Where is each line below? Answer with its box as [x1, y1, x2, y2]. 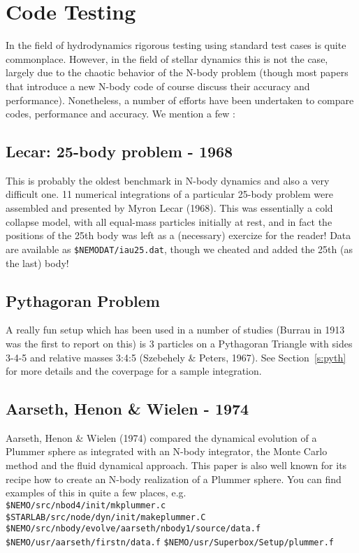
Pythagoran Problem [6, 289, 160, 311]
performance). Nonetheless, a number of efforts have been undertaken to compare [6, 92, 354, 107]
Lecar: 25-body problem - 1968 [6, 141, 233, 162]
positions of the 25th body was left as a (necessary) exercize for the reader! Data [6, 228, 351, 243]
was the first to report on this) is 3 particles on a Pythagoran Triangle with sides [6, 336, 353, 350]
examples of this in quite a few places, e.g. [6, 485, 186, 500]
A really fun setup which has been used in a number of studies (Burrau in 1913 [6, 322, 345, 337]
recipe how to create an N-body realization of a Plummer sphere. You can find [6, 471, 342, 486]
